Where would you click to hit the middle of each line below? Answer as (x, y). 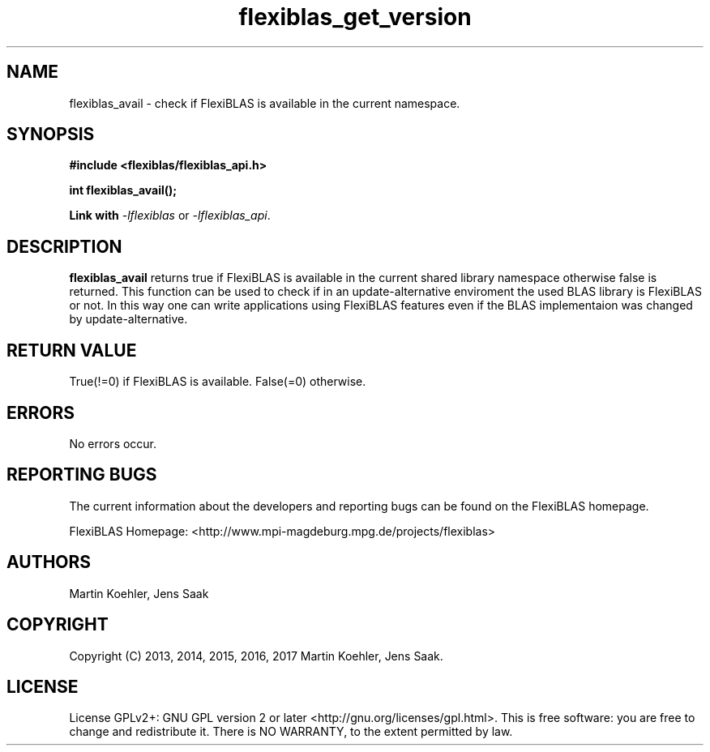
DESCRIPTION (64, 246)
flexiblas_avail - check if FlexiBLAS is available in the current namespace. (265, 103)
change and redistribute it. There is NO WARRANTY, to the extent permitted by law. (291, 732)
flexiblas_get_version (355, 17)
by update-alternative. (128, 319)
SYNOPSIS (51, 135)
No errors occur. (113, 443)
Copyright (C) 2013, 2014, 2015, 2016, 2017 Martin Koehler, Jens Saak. (256, 656)
